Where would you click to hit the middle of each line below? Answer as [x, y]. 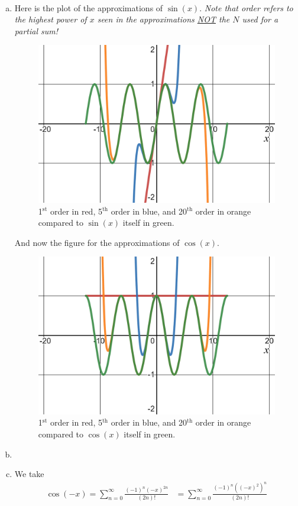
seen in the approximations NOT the [163, 19]
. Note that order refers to [246, 7]
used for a [260, 19]
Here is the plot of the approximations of [89, 7]
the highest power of [51, 19]
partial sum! [36, 30]
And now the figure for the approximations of [97, 242]
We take [29, 474]
